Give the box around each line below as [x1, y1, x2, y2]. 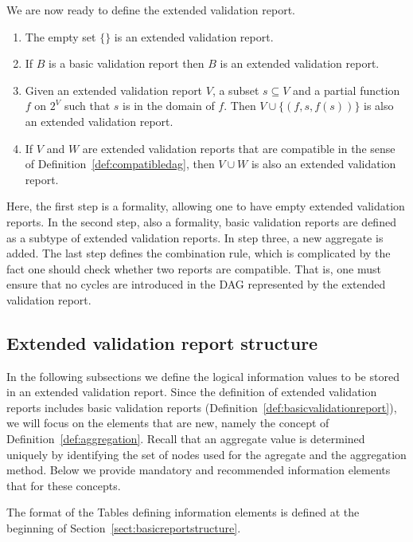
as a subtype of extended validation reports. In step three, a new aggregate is [6, 229, 384, 245]
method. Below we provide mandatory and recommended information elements [6, 461, 391, 478]
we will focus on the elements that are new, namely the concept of [6, 414, 329, 431]
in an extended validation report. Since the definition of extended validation [6, 383, 377, 400]
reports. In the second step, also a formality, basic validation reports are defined [6, 213, 396, 230]
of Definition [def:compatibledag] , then [25, 155, 215, 172]
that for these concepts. [6, 477, 121, 493]
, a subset [212, 81, 259, 98]
